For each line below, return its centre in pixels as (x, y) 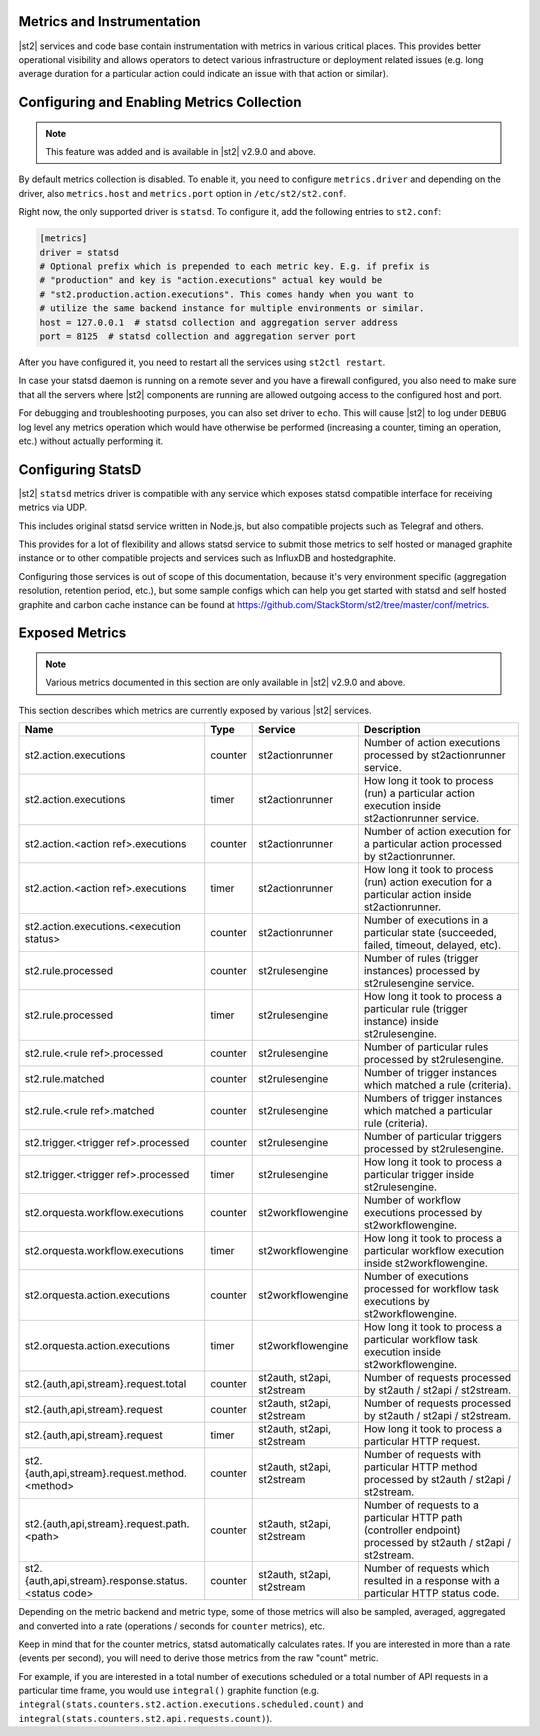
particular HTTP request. (422, 1442)
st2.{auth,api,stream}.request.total (105, 1384)
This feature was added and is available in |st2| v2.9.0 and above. (181, 152)
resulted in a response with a (431, 1581)
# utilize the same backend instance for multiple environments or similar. (232, 308)
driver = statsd (79, 252)
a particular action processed (432, 844)
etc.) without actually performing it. (91, 441)
